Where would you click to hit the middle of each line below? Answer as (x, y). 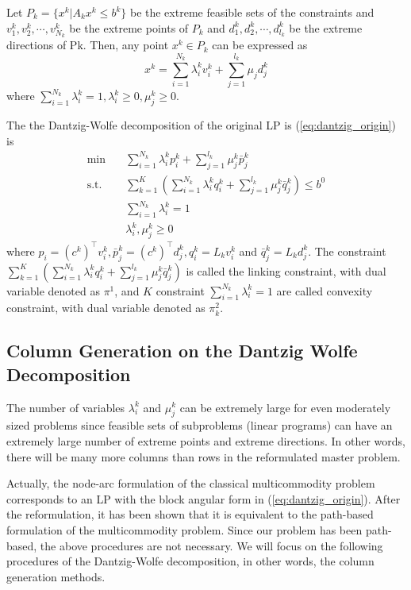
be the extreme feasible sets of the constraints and (252, 12)
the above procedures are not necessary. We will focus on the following (211, 545)
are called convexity (325, 290)
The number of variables (66, 407)
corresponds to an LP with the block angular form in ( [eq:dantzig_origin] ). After (204, 498)
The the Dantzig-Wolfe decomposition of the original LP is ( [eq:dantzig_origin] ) (201, 125)
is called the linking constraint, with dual (286, 270)
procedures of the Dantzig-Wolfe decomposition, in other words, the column (190, 561)
